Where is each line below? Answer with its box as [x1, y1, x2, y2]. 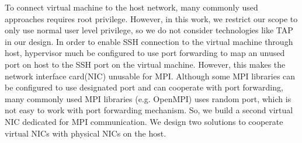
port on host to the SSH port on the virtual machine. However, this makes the [5, 58, 286, 70]
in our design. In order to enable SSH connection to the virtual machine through [5, 35, 293, 47]
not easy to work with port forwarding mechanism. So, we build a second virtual [5, 104, 293, 116]
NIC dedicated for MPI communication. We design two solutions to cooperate [5, 115, 283, 127]
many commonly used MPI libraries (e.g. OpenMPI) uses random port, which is [5, 92, 291, 104]
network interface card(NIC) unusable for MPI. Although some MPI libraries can [5, 69, 296, 82]
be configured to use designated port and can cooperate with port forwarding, [5, 81, 283, 93]
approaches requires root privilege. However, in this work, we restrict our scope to [5, 12, 298, 25]
